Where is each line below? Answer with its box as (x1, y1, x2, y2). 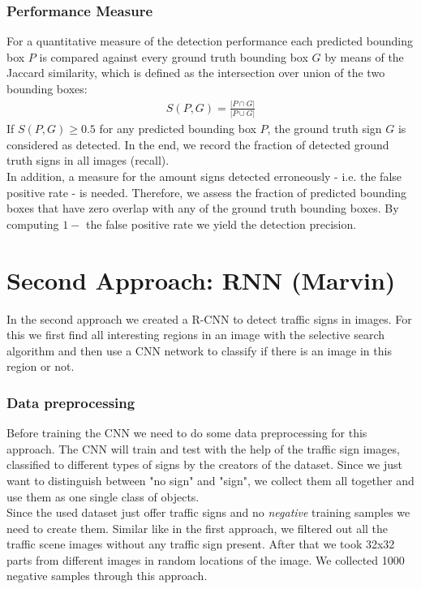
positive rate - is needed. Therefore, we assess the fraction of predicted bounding (6, 183, 406, 200)
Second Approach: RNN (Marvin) (6, 263, 396, 296)
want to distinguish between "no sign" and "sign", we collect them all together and (6, 471, 415, 488)
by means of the (324, 48, 404, 65)
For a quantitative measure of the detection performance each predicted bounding (6, 32, 413, 49)
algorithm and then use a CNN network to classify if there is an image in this (6, 342, 392, 359)
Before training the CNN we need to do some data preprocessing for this (6, 424, 367, 441)
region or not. (6, 358, 75, 375)
